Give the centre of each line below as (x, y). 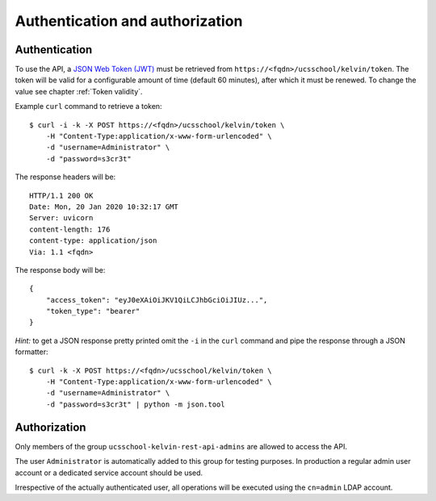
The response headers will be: (65, 177)
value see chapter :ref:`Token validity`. (79, 91)
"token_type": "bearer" (93, 311)
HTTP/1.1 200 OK (61, 195)
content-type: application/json (93, 241)
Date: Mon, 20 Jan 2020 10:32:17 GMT (104, 207)
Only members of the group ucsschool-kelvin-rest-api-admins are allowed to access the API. (181, 446)
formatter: (31, 352)
